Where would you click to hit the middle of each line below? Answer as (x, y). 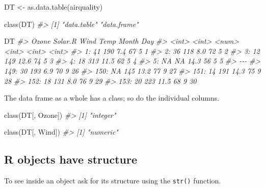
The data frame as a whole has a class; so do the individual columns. (112, 98)
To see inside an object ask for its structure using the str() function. (113, 181)
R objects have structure (71, 159)
